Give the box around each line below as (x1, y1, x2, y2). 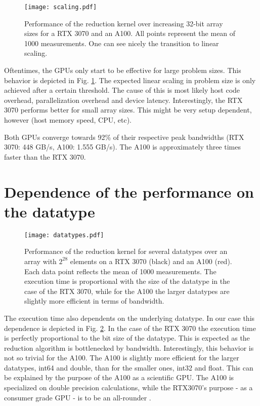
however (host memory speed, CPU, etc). (4, 115, 132, 125)
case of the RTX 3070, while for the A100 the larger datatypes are (24, 285, 230, 296)
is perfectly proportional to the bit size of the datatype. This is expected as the (4, 333, 250, 343)
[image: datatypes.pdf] (24, 231, 104, 239)
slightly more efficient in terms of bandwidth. (24, 296, 164, 306)
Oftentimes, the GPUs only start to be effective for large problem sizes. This (4, 65, 241, 76)
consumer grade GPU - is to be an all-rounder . (4, 392, 151, 402)
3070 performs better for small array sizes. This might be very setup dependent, (4, 104, 252, 115)
